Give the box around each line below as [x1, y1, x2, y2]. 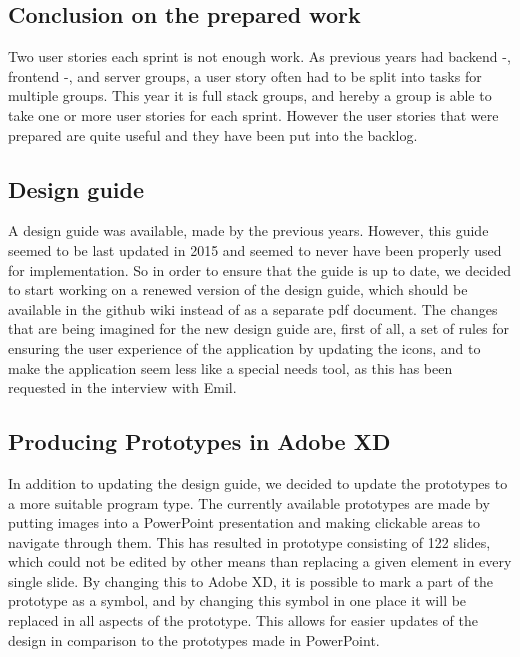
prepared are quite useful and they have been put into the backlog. [8, 124, 418, 145]
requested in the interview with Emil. [8, 377, 237, 398]
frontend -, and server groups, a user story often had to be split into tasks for [8, 65, 482, 86]
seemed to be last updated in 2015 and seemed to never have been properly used [8, 239, 502, 260]
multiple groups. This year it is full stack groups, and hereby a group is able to [8, 85, 492, 106]
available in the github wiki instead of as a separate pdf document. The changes [8, 298, 498, 319]
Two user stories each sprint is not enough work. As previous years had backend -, [8, 46, 511, 67]
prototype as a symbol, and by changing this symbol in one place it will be [8, 590, 467, 611]
